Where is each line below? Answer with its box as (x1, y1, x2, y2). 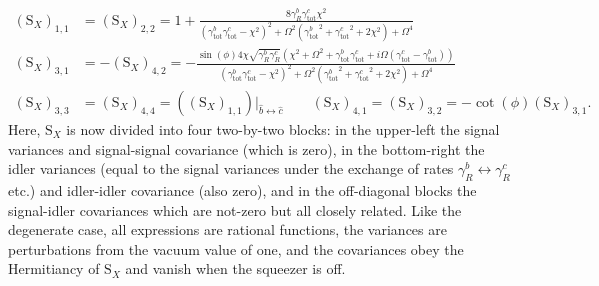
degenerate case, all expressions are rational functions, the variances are (8, 219, 447, 240)
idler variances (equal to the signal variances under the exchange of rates (8, 158, 454, 179)
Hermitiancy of (8, 258, 100, 279)
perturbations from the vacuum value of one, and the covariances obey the (8, 238, 464, 259)
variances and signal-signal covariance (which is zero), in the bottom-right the (8, 138, 485, 159)
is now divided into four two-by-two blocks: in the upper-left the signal (66, 119, 500, 140)
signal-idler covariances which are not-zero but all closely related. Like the (8, 199, 462, 220)
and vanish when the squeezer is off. (125, 258, 346, 279)
